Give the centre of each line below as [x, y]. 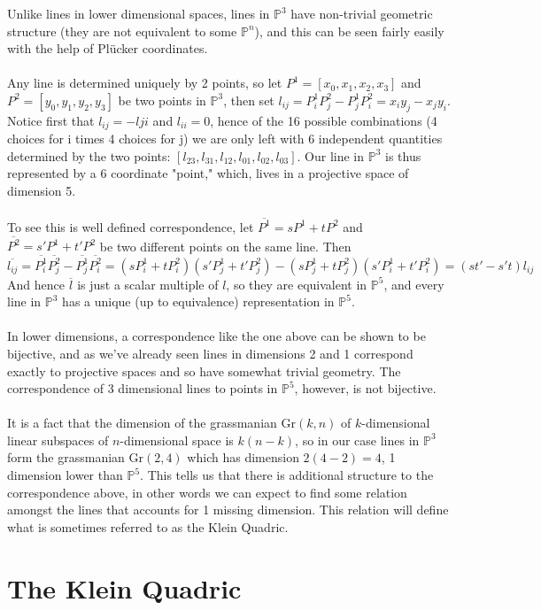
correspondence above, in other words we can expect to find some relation [207, 492]
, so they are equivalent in [297, 284]
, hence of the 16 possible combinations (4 [324, 120]
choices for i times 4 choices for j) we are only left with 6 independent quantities [225, 139]
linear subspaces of [58, 440]
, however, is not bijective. [365, 388]
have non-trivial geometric [362, 13]
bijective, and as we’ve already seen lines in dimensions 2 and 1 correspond [210, 353]
